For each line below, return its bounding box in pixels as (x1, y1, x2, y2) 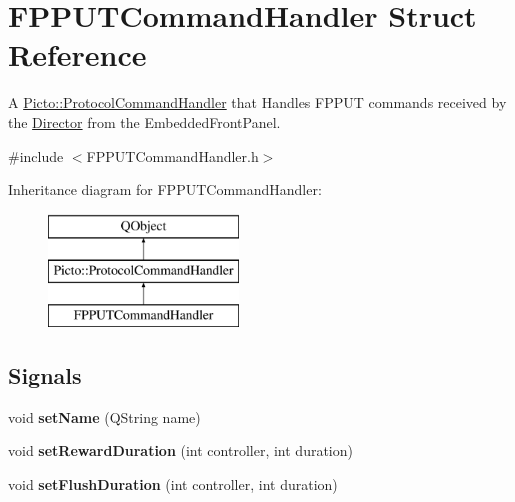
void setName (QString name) (8, 406, 201, 427)
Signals (8, 360, 82, 391)
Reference (8, 34, 147, 75)
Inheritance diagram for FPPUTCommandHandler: (8, 179, 322, 200)
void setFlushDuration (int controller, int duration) (8, 474, 338, 495)
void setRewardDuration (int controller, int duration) (8, 440, 353, 461)
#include (8, 145, 64, 166)
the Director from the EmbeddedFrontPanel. (8, 111, 281, 132)
